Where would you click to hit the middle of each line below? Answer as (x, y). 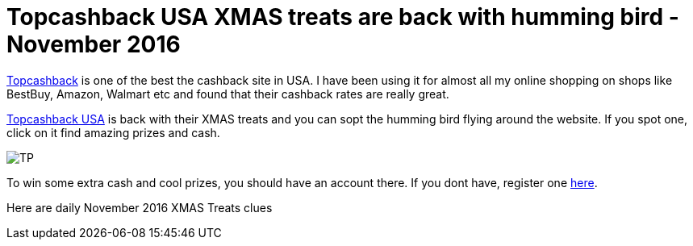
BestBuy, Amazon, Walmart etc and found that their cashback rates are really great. (228, 94)
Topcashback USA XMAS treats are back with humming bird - (343, 17)
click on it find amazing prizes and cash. (113, 132)
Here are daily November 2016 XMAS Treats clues (140, 207)
